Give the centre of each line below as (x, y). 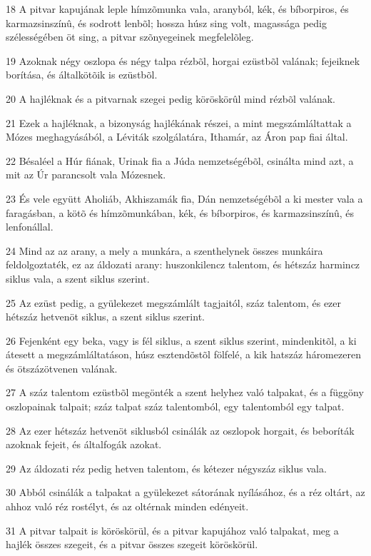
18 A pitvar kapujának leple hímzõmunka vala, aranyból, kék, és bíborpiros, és (177, 9)
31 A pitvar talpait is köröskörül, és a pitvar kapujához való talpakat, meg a (172, 530)
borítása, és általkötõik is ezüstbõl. (82, 75)
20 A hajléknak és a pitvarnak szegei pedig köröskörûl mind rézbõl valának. (171, 98)
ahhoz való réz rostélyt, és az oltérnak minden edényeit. (127, 506)
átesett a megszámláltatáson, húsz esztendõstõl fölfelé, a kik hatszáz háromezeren (183, 354)
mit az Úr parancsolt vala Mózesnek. (86, 175)
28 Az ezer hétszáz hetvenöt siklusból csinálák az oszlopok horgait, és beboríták (180, 430)
